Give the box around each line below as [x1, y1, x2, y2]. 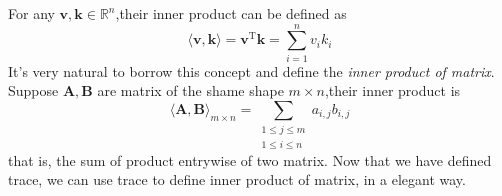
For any [8, 3, 55, 23]
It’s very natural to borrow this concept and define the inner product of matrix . [8, 60, 495, 81]
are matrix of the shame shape [97, 80, 284, 101]
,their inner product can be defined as [115, 3, 347, 23]
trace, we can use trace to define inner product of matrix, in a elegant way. [8, 169, 466, 190]
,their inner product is [324, 80, 461, 101]
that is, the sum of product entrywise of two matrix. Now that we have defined [8, 149, 492, 170]
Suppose [8, 80, 59, 101]
